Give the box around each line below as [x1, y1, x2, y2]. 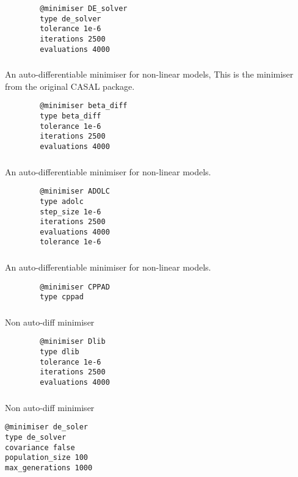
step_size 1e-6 [40, 207, 101, 216]
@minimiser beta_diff [40, 101, 128, 111]
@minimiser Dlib [40, 337, 106, 346]
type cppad [40, 293, 84, 302]
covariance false [5, 443, 75, 452]
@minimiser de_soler [5, 423, 89, 432]
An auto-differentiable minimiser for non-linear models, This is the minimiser [5, 68, 294, 81]
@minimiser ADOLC [40, 187, 110, 196]
